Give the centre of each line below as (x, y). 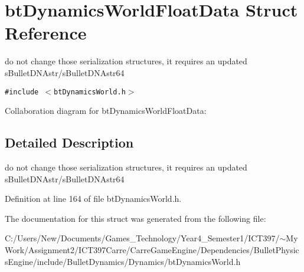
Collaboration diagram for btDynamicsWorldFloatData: (106, 111)
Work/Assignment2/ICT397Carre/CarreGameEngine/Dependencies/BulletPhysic (152, 249)
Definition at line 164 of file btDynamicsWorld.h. (93, 199)
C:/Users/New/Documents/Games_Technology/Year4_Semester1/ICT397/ (142, 238)
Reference (46, 33)
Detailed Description (69, 142)
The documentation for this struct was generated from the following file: (135, 218)
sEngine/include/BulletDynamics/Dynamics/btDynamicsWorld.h (123, 261)
